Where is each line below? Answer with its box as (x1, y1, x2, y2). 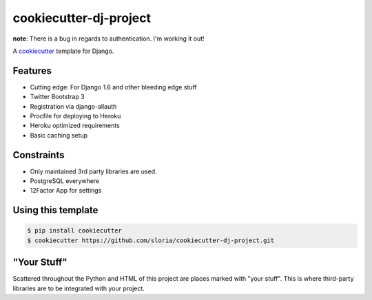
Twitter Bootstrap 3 (30, 93, 85, 101)
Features (12, 65, 52, 76)
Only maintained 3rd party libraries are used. (30, 167, 157, 175)
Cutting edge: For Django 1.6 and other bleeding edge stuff (30, 83, 197, 91)
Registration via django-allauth (30, 102, 117, 110)
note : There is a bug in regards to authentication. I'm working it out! (12, 34, 205, 43)
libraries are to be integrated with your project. (12, 284, 145, 292)
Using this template (12, 204, 99, 216)
